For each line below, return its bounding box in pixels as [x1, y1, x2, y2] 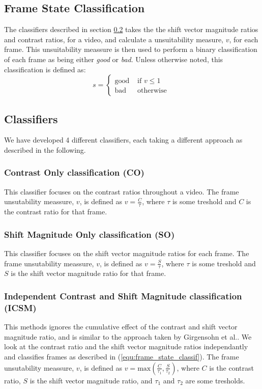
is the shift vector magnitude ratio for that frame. [11, 268, 166, 279]
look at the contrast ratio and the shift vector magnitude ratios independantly [4, 341, 248, 352]
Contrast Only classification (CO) [4, 166, 144, 179]
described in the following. [4, 144, 86, 155]
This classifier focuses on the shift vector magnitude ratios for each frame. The [4, 248, 249, 259]
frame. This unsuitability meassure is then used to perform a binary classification [4, 44, 257, 54]
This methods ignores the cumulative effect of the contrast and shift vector [4, 321, 238, 332]
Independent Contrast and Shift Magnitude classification [4, 289, 242, 302]
